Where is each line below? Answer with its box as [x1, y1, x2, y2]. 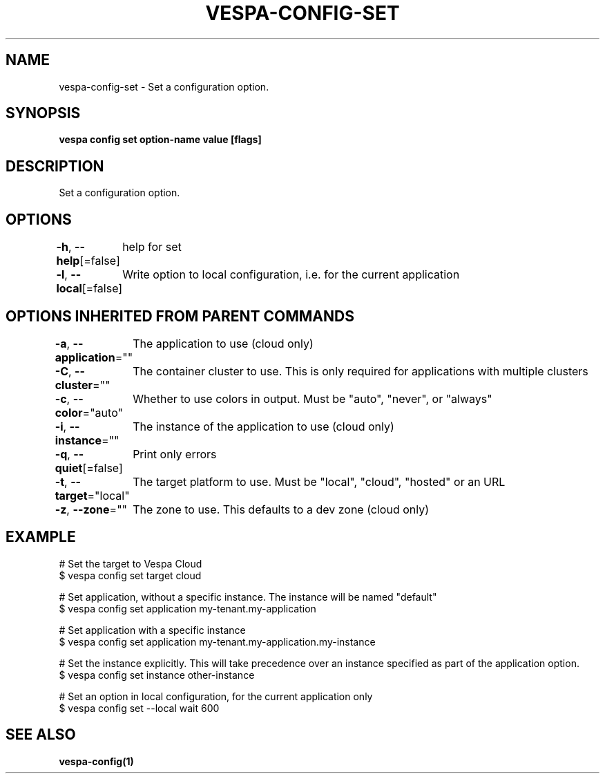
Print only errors [133, 447, 217, 461]
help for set [122, 240, 182, 254]
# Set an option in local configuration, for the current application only [59, 690, 373, 702]
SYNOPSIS [6, 104, 81, 122]
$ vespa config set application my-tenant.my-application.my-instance [59, 635, 376, 648]
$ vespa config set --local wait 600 [59, 702, 220, 714]
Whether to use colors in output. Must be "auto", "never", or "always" [133, 391, 492, 406]
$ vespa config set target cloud [59, 569, 202, 581]
